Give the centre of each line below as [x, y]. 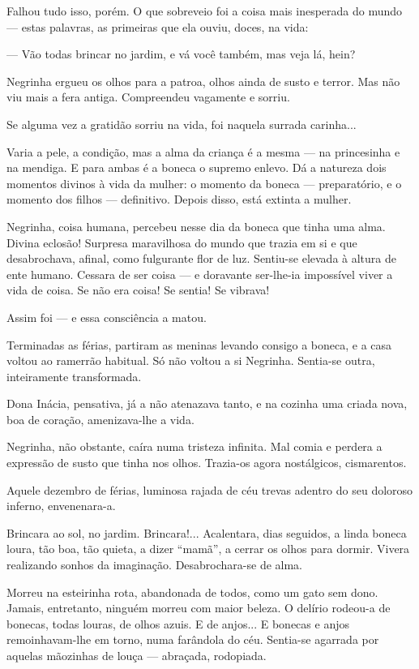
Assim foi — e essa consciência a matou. [107, 317]
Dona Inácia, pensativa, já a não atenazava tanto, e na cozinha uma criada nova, [207, 403]
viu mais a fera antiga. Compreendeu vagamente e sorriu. [148, 97]
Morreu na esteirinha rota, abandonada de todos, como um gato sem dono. [192, 592]
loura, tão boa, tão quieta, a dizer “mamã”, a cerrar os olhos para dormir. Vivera [208, 549]
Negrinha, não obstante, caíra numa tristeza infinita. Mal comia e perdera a [195, 446]
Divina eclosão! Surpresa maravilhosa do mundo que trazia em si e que [182, 242]
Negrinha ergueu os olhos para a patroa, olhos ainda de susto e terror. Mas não [203, 81]
